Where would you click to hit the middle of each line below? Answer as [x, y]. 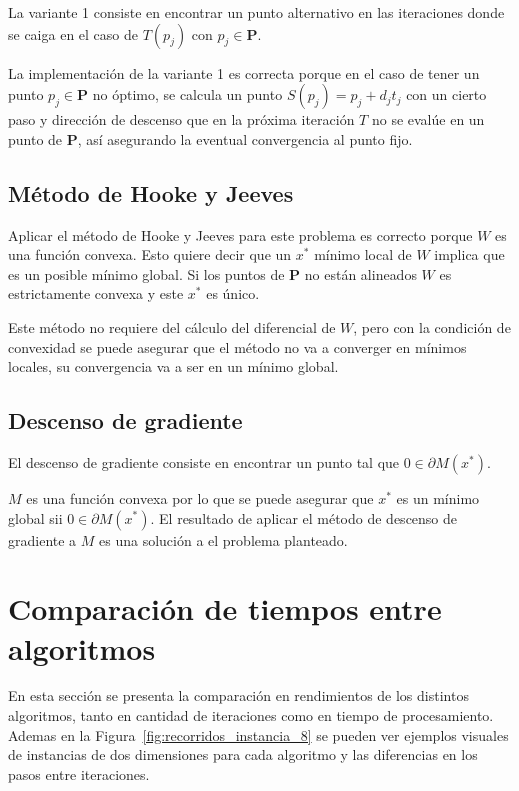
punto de [35, 138]
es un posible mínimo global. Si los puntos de [146, 273]
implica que [469, 254]
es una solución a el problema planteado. [223, 539]
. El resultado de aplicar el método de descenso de [304, 517]
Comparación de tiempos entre [225, 608]
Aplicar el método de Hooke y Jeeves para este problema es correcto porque [240, 234]
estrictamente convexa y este [96, 293]
